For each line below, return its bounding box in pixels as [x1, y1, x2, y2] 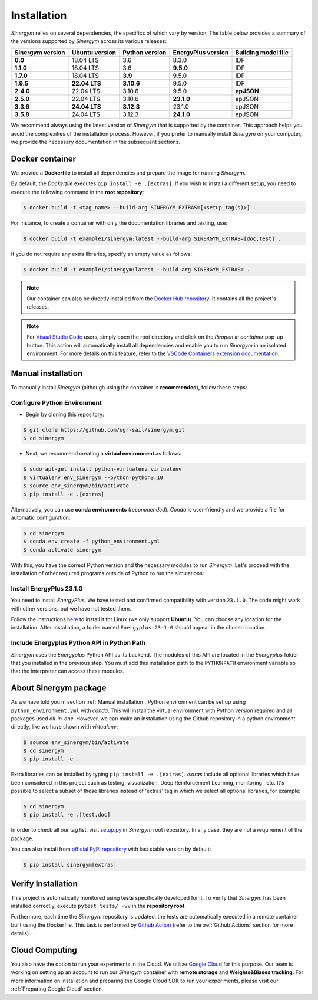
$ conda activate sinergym [23, 546, 101, 553]
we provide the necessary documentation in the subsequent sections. [11, 139, 181, 146]
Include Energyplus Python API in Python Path [11, 639, 146, 647]
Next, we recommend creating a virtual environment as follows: [25, 450, 182, 457]
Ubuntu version [71, 48, 116, 57]
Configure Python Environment [11, 398, 102, 406]
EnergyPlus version [173, 48, 229, 57]
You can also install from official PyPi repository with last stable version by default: [11, 845, 211, 853]
